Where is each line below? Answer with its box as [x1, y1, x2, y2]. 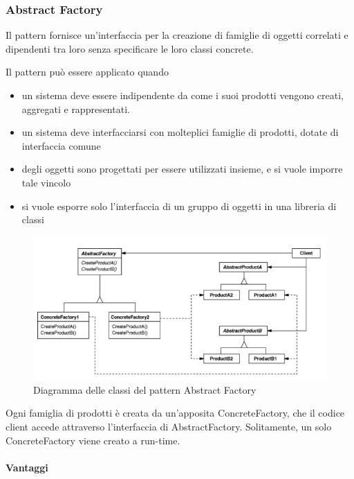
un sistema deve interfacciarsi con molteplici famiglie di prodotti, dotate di [21, 125, 339, 139]
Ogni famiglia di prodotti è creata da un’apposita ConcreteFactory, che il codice [6, 406, 345, 420]
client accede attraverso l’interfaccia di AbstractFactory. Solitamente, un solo [6, 419, 332, 433]
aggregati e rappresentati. [21, 101, 130, 116]
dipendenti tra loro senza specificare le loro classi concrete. [6, 41, 254, 55]
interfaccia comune [21, 138, 101, 153]
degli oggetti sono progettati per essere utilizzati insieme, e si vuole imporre [21, 162, 343, 176]
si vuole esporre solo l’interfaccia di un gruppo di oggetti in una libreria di [21, 198, 337, 213]
